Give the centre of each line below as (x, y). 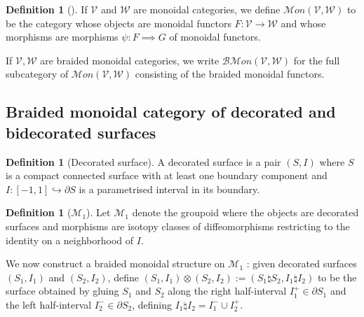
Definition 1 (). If (47, 9)
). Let (99, 212)
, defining (152, 304)
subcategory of (37, 74)
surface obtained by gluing (62, 291)
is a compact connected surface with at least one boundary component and (167, 175)
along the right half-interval (227, 291)
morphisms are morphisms (62, 37)
